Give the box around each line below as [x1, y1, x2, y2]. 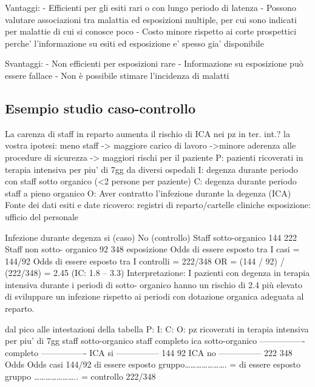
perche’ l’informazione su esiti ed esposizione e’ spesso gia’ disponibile [5, 36, 264, 49]
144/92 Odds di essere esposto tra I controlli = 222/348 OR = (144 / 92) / [5, 254, 285, 267]
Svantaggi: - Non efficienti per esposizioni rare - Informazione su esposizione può [5, 57, 303, 70]
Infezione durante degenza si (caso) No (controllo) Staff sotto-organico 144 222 [5, 231, 297, 243]
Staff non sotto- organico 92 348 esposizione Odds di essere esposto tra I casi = [5, 243, 300, 255]
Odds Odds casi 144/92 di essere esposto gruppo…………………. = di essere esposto [5, 358, 300, 371]
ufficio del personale [5, 210, 79, 223]
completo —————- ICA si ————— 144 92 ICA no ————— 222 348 [5, 346, 293, 358]
